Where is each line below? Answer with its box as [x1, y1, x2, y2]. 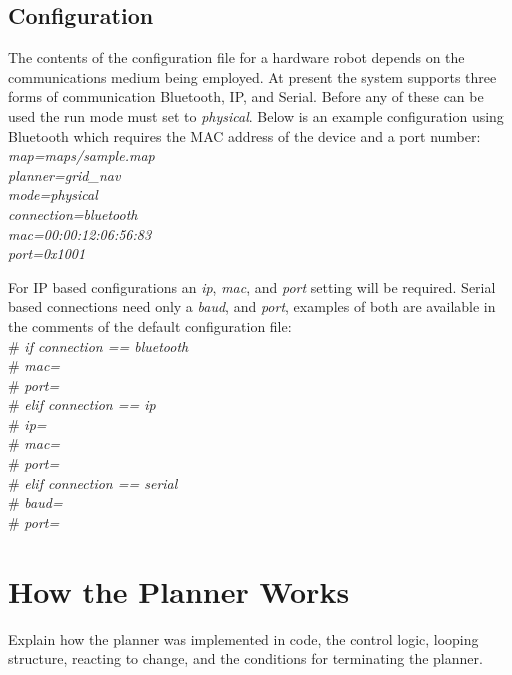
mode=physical [8, 184, 98, 205]
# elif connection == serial [8, 472, 178, 493]
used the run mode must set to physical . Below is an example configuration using [8, 105, 504, 126]
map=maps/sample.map [8, 145, 155, 166]
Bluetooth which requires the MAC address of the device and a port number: [8, 125, 481, 146]
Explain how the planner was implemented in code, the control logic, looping [8, 628, 479, 649]
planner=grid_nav [8, 164, 121, 185]
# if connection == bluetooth [8, 335, 189, 356]
